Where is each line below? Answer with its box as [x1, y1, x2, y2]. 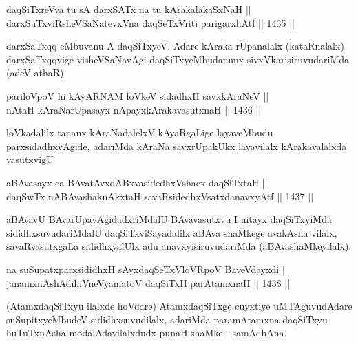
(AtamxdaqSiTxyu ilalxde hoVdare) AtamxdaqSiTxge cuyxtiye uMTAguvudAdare [6, 299, 352, 313]
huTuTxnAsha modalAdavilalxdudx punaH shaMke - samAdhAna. [6, 325, 287, 340]
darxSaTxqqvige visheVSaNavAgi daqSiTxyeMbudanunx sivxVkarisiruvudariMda [6, 52, 349, 66]
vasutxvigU [6, 152, 54, 166]
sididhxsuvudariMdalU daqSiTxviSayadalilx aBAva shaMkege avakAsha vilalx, [6, 225, 337, 239]
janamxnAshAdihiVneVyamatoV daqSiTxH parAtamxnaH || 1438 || [6, 275, 291, 290]
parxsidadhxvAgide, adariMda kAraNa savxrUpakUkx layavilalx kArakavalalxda [6, 138, 347, 153]
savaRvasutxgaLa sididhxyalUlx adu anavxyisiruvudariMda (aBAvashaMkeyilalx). [6, 239, 352, 253]
